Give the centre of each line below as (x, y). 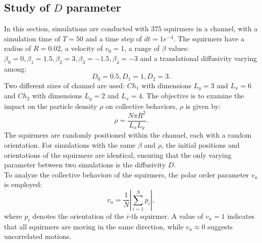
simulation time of (32, 38)
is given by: (203, 106)
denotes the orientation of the (78, 216)
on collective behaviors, (142, 106)
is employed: (23, 184)
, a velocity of (82, 48)
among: (15, 68)
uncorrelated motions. (38, 236)
